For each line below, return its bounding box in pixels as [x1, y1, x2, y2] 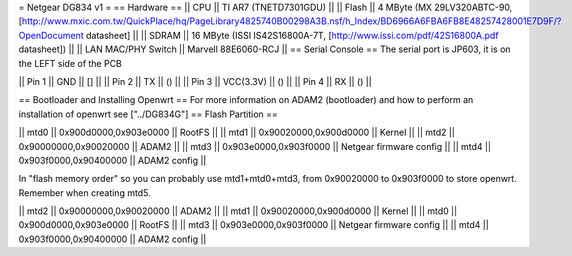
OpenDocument [18, 29, 84, 41]
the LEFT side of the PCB [18, 57, 122, 69]
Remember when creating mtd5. [18, 186, 151, 199]
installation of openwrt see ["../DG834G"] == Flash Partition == [18, 108, 279, 120]
